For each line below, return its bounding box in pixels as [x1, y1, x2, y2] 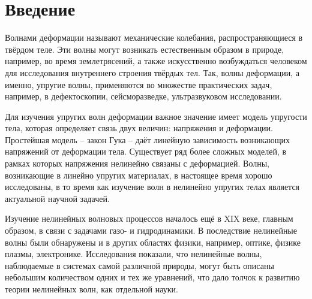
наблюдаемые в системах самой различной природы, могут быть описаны [5, 259, 274, 271]
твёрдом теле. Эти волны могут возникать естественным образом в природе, [5, 43, 284, 55]
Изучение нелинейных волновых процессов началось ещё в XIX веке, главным [5, 212, 293, 225]
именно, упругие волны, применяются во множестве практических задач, [5, 78, 272, 90]
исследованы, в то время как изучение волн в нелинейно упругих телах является [5, 180, 300, 193]
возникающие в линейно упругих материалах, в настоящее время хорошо [5, 168, 272, 181]
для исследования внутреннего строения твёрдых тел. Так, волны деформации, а [5, 66, 299, 78]
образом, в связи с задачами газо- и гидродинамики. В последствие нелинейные [5, 224, 297, 237]
